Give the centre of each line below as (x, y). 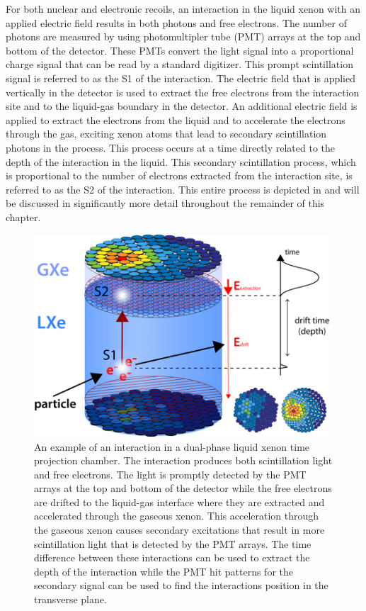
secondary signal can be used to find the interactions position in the (181, 585)
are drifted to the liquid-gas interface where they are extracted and (179, 501)
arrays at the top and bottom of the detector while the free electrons (183, 488)
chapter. (23, 217)
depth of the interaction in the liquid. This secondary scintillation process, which (181, 161)
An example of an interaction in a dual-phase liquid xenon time (172, 446)
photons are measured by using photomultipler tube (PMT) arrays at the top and (183, 37)
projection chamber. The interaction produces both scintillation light (183, 460)
